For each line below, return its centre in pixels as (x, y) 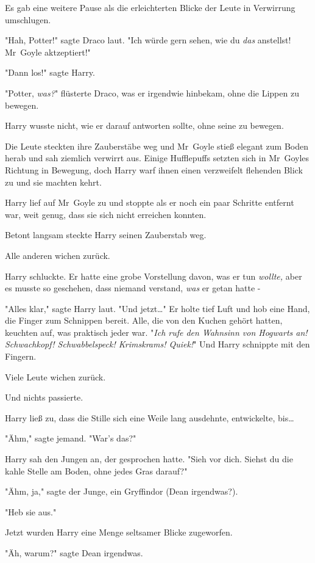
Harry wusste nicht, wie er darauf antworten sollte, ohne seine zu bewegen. (144, 125)
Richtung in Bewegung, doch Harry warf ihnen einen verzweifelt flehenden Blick (154, 169)
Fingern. (21, 356)
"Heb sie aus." (31, 511)
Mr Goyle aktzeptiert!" (48, 52)
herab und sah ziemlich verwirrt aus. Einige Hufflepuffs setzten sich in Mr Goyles (157, 158)
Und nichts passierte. (44, 397)
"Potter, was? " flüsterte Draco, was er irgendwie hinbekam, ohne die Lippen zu (152, 93)
